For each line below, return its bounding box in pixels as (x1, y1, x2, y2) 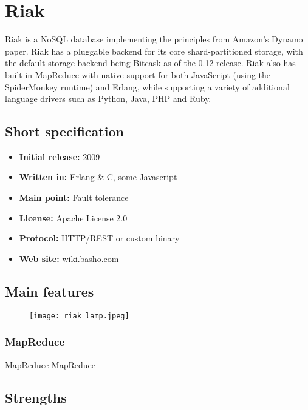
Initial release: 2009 (19, 150, 100, 163)
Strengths (5, 388, 67, 406)
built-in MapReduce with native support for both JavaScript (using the (5, 68, 271, 81)
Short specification (5, 122, 124, 141)
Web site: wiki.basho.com (19, 252, 119, 264)
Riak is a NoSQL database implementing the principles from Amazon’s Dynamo (5, 33, 303, 45)
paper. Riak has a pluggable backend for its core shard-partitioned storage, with (5, 44, 303, 57)
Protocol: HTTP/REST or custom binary (19, 232, 180, 244)
